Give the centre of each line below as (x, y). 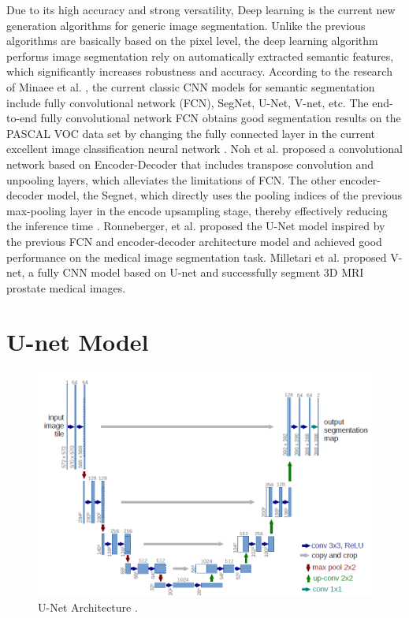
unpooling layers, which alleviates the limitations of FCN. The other (171, 179)
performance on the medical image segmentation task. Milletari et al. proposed (197, 257)
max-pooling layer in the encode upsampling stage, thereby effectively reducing (197, 210)
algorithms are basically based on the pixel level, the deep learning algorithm (192, 41)
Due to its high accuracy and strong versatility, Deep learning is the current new (201, 9)
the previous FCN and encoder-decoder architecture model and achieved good (194, 241)
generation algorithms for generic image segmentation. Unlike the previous (186, 25)
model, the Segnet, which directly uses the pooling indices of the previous (225, 195)
